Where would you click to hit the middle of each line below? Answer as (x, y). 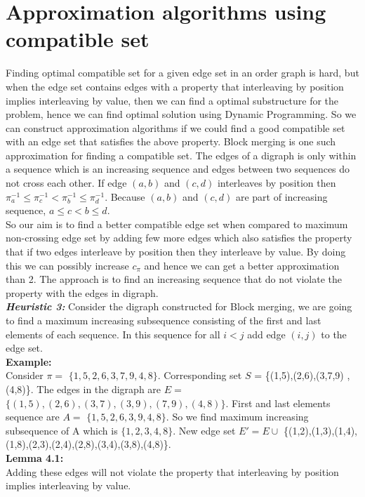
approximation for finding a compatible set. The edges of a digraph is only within (181, 155)
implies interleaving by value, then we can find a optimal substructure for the (172, 100)
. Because (125, 196)
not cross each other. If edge (66, 183)
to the (334, 334)
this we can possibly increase (67, 265)
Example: (29, 361)
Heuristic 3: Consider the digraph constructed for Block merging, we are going (179, 306)
